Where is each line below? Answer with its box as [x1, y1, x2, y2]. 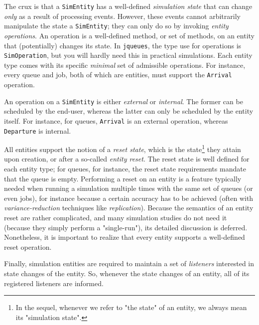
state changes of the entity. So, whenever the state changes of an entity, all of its [4, 268, 250, 278]
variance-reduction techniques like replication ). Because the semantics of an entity [4, 202, 254, 213]
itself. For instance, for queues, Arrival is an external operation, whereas [4, 115, 228, 126]
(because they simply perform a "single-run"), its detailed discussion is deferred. [4, 222, 248, 232]
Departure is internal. [4, 125, 71, 136]
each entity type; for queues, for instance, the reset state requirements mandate [4, 163, 246, 174]
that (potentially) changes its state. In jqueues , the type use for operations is [4, 40, 242, 50]
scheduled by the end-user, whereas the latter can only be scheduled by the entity [4, 106, 254, 116]
